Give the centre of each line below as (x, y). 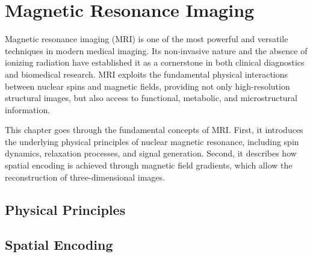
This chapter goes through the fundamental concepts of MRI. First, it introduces (154, 130)
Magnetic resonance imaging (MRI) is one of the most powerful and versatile (147, 39)
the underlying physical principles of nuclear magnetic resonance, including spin (152, 141)
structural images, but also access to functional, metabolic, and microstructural (151, 98)
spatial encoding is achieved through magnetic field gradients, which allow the (149, 165)
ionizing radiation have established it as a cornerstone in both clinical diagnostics (155, 62)
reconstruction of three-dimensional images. (85, 177)
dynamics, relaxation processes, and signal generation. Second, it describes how (151, 153)
